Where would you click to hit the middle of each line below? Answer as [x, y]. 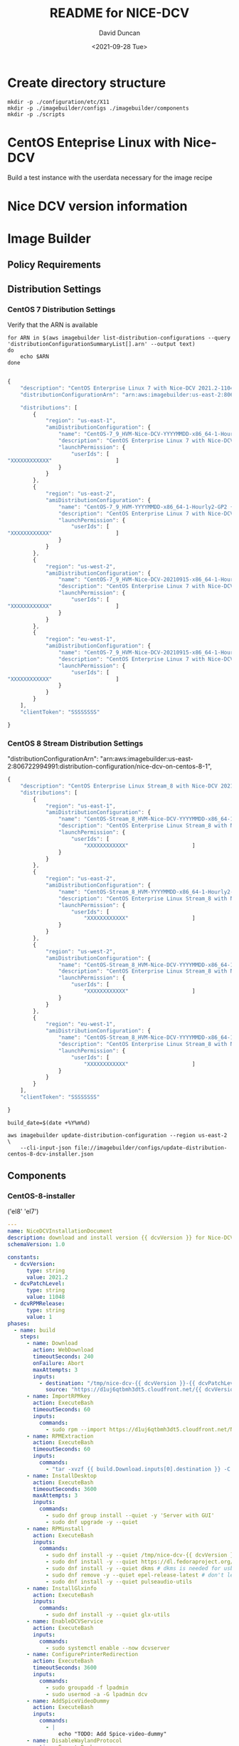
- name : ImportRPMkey [58, 1396]
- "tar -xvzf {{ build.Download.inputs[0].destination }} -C [138, 1469]
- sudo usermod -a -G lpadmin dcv [96, 1694]
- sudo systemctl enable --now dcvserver [108, 1648]
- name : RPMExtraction [60, 1436]
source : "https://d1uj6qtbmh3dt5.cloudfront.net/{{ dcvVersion [141, 1390]
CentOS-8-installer [41, 1196]
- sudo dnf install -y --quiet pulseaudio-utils [119, 1582]
